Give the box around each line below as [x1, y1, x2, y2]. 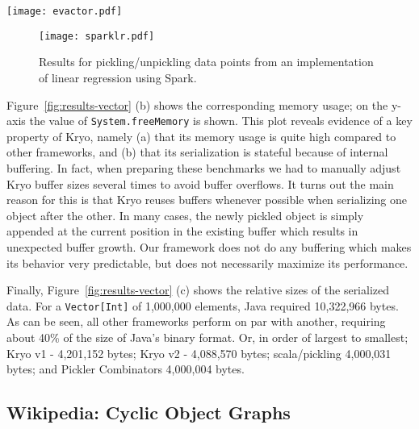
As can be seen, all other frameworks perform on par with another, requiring [6, 313, 386, 330]
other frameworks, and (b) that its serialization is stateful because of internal [6, 144, 388, 160]
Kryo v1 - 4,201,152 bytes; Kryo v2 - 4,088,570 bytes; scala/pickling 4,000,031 [6, 344, 392, 361]
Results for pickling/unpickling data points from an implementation [39, 53, 374, 70]
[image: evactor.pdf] [6, 6, 123, 17]
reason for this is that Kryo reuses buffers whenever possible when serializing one [6, 191, 407, 208]
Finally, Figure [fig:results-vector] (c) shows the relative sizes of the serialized [6, 281, 390, 298]
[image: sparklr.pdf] [39, 30, 155, 42]
